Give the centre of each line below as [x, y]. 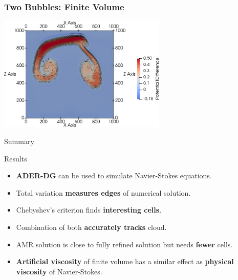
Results [16, 158]
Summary [19, 141]
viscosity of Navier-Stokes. [59, 271]
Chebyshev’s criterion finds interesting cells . [89, 210]
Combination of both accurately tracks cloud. [91, 227]
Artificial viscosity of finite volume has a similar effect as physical [125, 261]
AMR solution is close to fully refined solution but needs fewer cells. [124, 244]
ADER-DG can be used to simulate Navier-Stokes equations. [114, 176]
